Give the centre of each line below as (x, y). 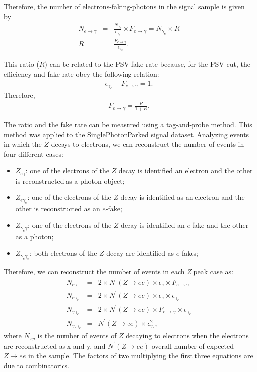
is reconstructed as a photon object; (70, 180)
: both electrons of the (63, 253)
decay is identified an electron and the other (185, 170)
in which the (23, 144)
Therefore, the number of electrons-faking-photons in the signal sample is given (124, 6)
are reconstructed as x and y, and (55, 345)
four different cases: (33, 153)
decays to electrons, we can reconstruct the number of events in (147, 144)
